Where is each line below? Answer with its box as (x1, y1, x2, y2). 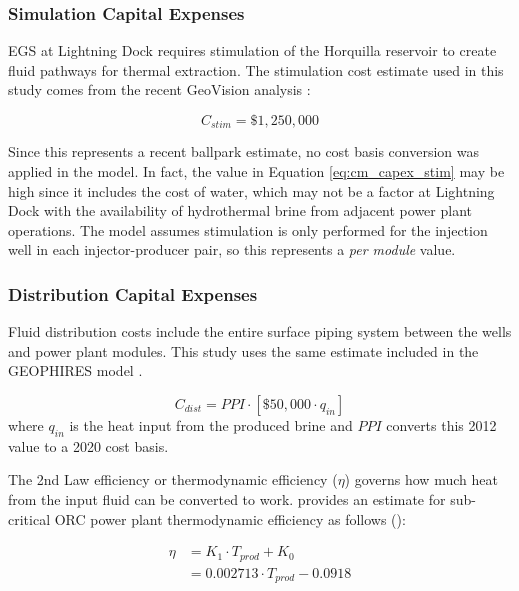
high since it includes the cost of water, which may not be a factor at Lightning (8, 180, 495, 201)
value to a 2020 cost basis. (8, 435, 169, 456)
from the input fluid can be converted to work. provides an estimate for (8, 489, 446, 509)
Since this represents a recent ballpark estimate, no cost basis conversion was (8, 141, 479, 162)
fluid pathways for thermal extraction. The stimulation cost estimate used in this (8, 59, 504, 80)
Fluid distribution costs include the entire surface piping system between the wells (8, 321, 512, 342)
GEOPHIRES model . (8, 360, 143, 381)
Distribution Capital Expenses (8, 281, 258, 306)
